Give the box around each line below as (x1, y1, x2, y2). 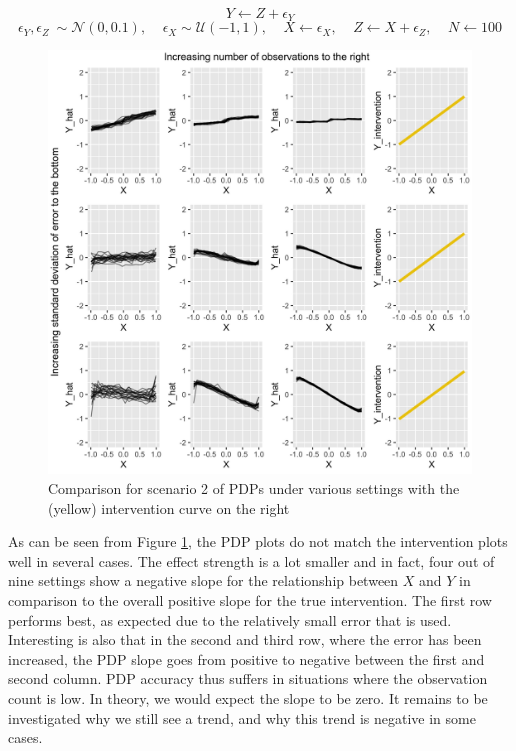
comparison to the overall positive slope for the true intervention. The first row (8, 590, 492, 611)
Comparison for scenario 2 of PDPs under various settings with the (48, 478, 460, 499)
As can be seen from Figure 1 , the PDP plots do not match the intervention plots (8, 531, 508, 552)
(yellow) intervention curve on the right (48, 497, 290, 518)
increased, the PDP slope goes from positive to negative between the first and (8, 648, 485, 669)
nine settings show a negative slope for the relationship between (8, 570, 399, 591)
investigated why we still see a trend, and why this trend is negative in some (8, 707, 476, 728)
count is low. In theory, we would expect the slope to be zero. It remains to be (8, 687, 488, 708)
